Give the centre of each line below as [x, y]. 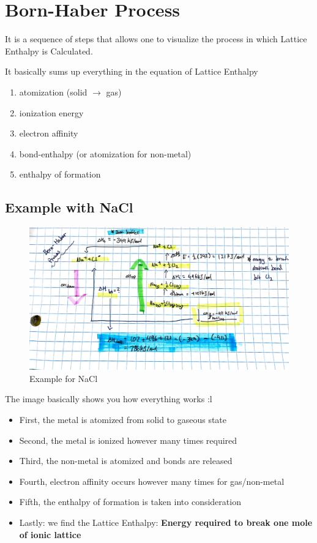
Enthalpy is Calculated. [49, 51]
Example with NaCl [69, 207]
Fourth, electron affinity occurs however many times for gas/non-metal [152, 481]
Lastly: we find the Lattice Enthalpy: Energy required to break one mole [166, 522]
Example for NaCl [64, 378]
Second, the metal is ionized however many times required [128, 440]
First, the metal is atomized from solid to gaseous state [123, 419]
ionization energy [51, 112]
